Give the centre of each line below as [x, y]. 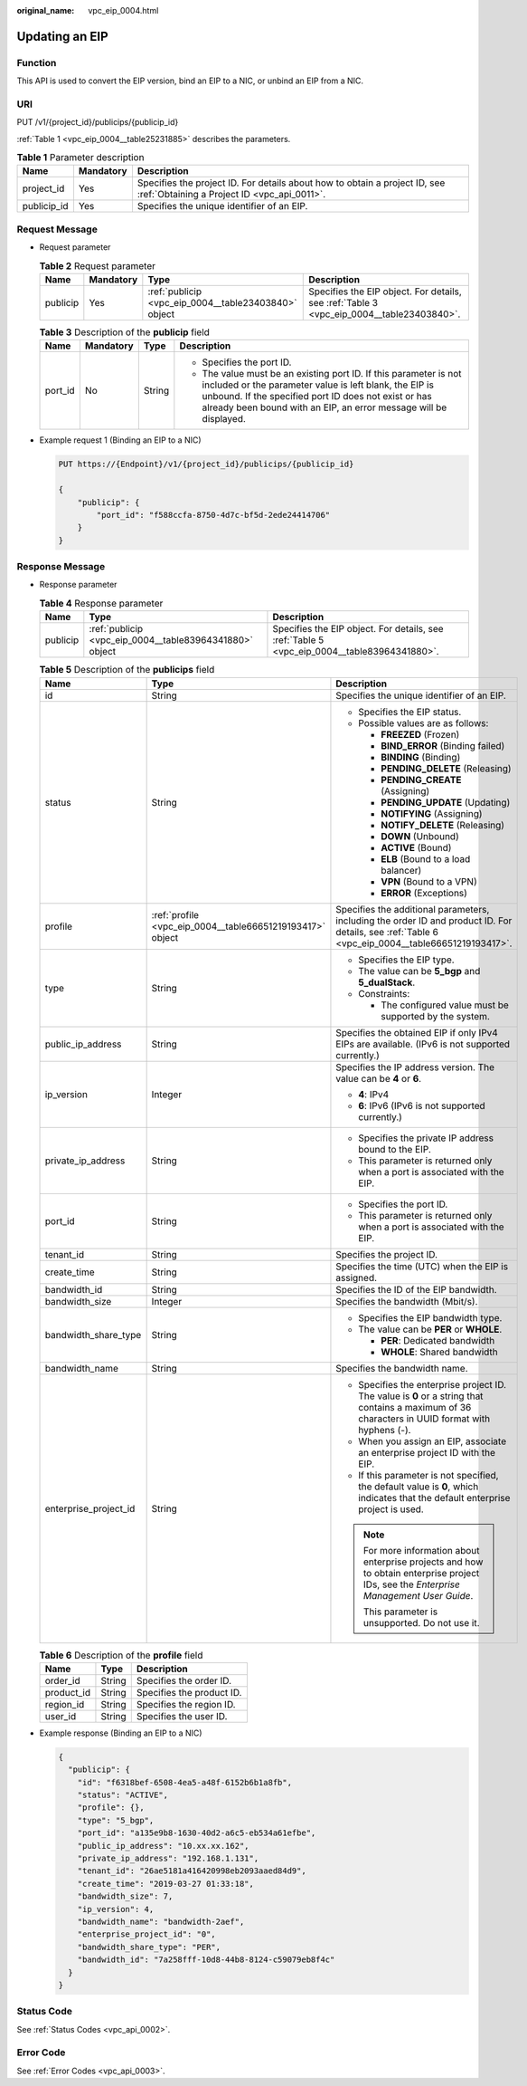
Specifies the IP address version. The [415, 1067]
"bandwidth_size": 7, [125, 1896]
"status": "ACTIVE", [123, 1795]
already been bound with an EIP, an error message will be [325, 407]
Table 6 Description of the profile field [121, 1655]
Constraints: [384, 993]
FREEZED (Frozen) [420, 734]
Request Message [57, 229]
